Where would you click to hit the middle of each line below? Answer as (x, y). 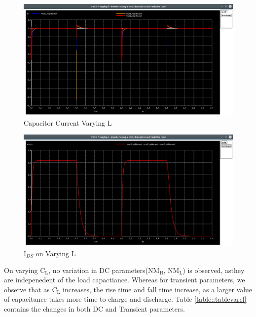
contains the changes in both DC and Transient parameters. (94, 308)
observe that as (27, 289)
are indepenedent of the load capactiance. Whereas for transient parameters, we (125, 280)
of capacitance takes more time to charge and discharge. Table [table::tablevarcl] (125, 299)
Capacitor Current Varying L (68, 122)
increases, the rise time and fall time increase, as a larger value (158, 289)
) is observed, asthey (214, 270)
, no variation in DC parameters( (98, 270)
